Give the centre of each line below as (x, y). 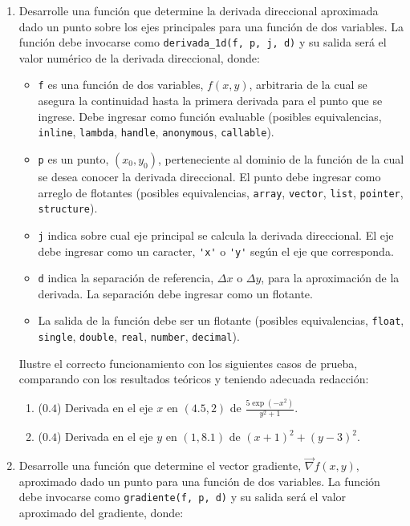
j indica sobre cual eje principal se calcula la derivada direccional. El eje (216, 235)
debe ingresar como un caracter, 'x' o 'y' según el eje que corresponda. (216, 251)
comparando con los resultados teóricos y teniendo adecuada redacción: (194, 379)
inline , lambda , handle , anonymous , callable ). (156, 132)
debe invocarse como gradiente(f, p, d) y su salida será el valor (183, 497)
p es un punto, (73, 158)
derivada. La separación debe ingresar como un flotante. (175, 293)
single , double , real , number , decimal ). (139, 336)
